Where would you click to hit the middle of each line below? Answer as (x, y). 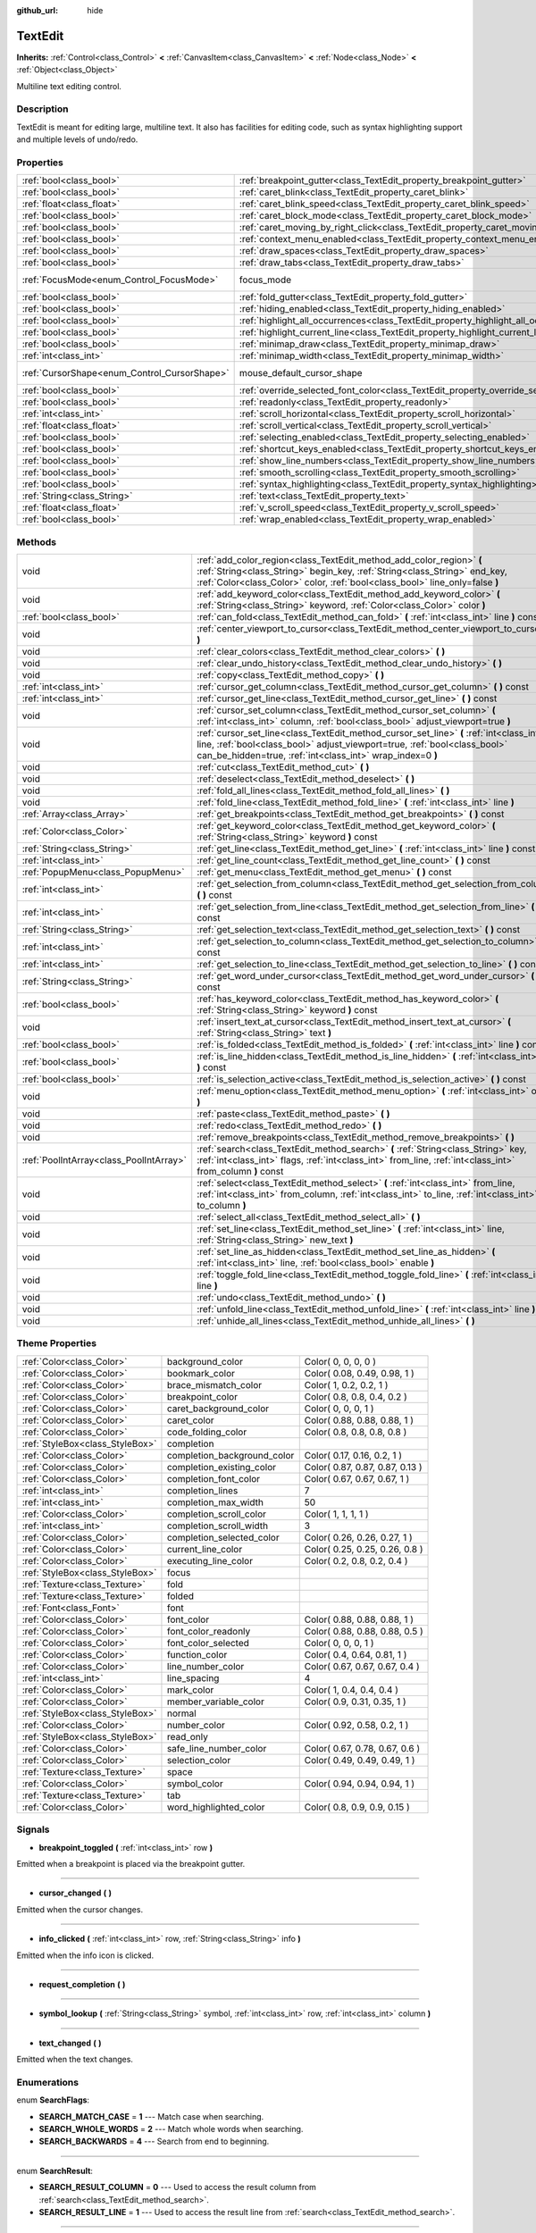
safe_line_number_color (217, 1748)
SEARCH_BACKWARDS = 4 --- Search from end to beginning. (154, 2141)
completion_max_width (215, 1502)
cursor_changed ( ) (75, 1893)
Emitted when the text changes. (75, 2060)
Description (42, 109)
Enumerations (48, 2082)
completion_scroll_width (218, 1526)
